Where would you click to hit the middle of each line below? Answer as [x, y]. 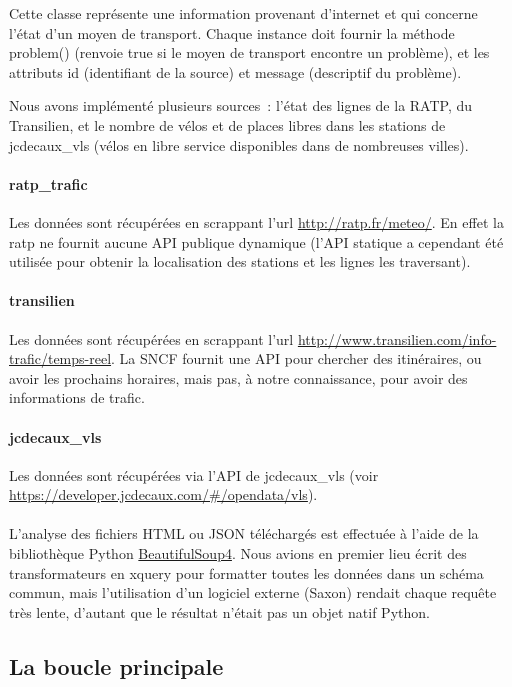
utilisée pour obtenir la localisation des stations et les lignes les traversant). [240, 261]
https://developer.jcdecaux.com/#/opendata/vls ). [163, 494]
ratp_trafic [48, 183]
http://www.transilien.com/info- [397, 338]
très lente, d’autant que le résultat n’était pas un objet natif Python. [219, 611]
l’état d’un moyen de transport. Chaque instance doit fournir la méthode [232, 32]
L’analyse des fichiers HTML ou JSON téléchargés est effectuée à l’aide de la [244, 533]
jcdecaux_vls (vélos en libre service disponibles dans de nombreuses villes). [239, 144]
